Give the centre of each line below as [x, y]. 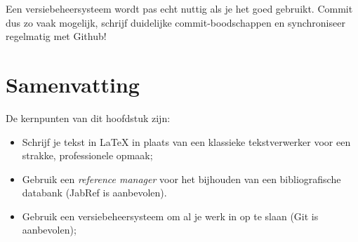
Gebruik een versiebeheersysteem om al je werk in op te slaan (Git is [170, 216]
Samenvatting [73, 84]
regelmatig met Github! [56, 36]
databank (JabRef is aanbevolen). [94, 193]
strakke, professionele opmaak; [87, 155]
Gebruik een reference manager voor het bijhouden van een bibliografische [181, 179]
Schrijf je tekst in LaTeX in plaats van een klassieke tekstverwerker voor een [186, 141]
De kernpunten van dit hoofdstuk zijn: [88, 117]
